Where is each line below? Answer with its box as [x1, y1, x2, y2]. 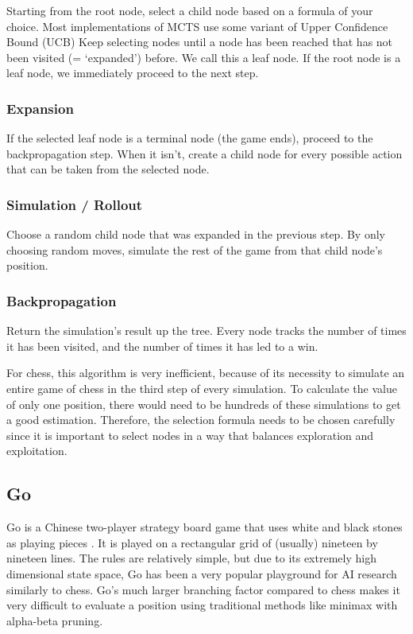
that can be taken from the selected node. [6, 161, 210, 177]
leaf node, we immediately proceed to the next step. [6, 64, 259, 81]
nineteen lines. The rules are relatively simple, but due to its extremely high [6, 550, 376, 566]
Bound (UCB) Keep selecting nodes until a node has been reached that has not [6, 33, 393, 50]
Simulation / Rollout [6, 194, 143, 214]
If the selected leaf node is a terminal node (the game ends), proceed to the [6, 130, 373, 146]
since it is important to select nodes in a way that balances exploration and [6, 426, 374, 443]
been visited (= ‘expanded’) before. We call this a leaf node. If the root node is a [6, 49, 401, 65]
